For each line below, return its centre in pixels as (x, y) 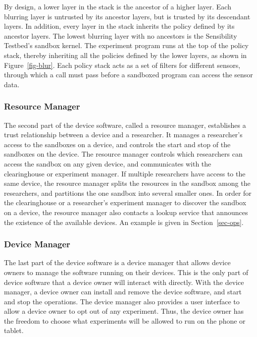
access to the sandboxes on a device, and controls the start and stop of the (117, 144)
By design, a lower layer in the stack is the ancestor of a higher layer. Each (118, 6)
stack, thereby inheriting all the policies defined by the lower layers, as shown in (126, 55)
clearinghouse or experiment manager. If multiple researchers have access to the (125, 173)
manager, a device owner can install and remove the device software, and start (123, 292)
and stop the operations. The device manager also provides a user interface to (122, 301)
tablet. (14, 330)
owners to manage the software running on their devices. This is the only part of (126, 272)
